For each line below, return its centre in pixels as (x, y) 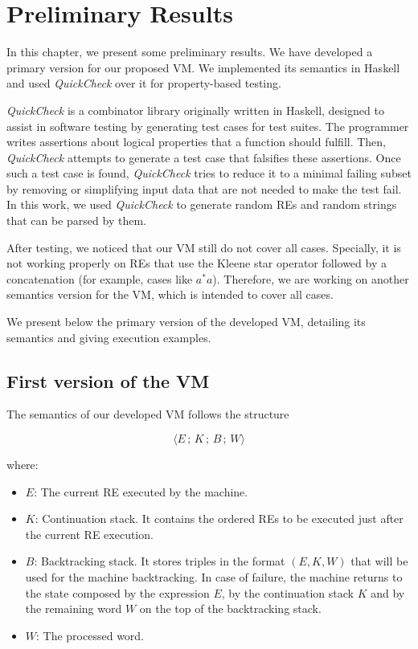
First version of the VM (108, 380)
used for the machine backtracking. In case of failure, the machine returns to (214, 576)
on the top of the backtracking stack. (230, 608)
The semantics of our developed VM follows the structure (148, 414)
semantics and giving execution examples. (109, 337)
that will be (379, 561)
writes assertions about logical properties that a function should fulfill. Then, (197, 142)
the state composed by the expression (117, 592)
